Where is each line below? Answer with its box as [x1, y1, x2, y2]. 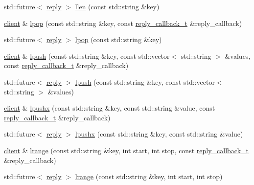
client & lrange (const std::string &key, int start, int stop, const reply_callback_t [4, 145, 249, 155]
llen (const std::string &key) [75, 1, 160, 11]
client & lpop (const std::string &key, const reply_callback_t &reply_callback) [4, 18, 242, 28]
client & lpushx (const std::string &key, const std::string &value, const [4, 103, 215, 113]
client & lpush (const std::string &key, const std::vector [4, 50, 170, 61]
